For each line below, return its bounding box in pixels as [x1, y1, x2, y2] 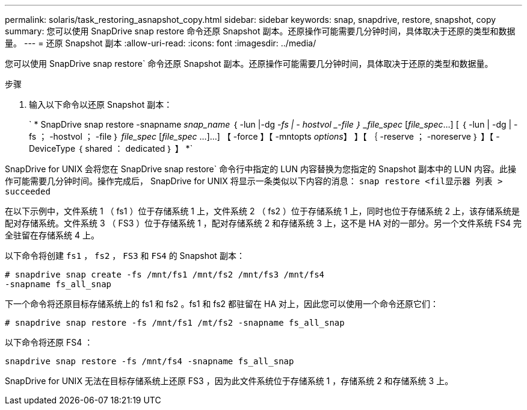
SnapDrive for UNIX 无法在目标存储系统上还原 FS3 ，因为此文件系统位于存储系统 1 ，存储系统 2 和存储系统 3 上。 [5, 376, 454, 386]
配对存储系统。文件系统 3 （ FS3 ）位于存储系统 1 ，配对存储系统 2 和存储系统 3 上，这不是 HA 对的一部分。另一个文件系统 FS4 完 [5, 218, 522, 228]
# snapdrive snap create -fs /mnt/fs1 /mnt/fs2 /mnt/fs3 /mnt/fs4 [5, 270, 325, 279]
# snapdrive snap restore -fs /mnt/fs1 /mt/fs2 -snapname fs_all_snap [5, 318, 345, 328]
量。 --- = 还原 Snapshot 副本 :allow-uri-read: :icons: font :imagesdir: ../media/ [5, 38, 316, 48]
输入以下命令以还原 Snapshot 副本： [29, 99, 173, 110]
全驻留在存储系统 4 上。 [5, 230, 99, 240]
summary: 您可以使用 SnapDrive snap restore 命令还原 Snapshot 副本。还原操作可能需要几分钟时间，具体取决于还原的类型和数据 [5, 26, 516, 36]
